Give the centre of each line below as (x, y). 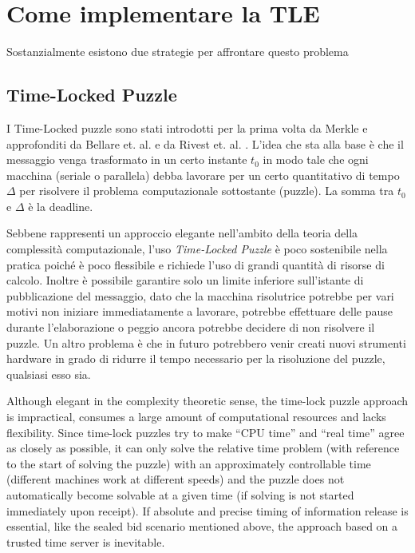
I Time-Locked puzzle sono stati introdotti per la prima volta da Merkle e (187, 127)
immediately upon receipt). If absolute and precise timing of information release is (207, 510)
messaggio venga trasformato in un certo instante (127, 159)
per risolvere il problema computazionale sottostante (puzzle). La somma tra (207, 191)
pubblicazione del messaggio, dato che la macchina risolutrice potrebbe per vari (200, 295)
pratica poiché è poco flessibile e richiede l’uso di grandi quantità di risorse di (196, 264)
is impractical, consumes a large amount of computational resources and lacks (196, 417)
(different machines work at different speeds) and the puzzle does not (176, 479)
